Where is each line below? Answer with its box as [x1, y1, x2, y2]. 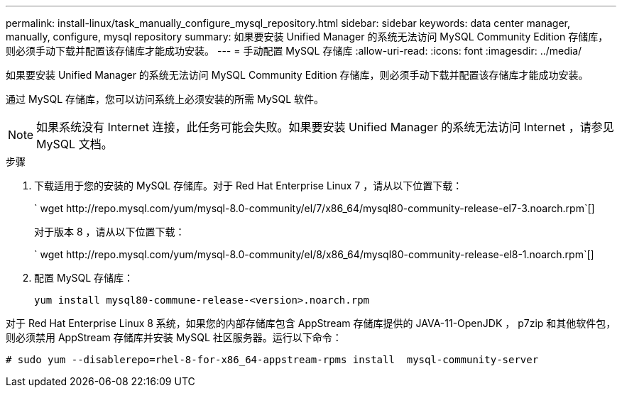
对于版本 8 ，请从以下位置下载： [34, 226, 185, 238]
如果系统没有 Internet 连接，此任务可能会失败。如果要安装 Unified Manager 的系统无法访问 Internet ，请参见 [36, 120, 614, 134]
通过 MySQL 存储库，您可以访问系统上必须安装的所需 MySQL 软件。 [6, 93, 324, 105]
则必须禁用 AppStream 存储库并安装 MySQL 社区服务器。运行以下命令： [6, 331, 342, 343]
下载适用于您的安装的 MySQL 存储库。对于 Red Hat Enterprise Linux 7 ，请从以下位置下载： [34, 179, 463, 192]
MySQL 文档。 [36, 137, 113, 151]
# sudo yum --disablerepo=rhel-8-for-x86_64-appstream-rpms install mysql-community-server [6, 354, 539, 365]
